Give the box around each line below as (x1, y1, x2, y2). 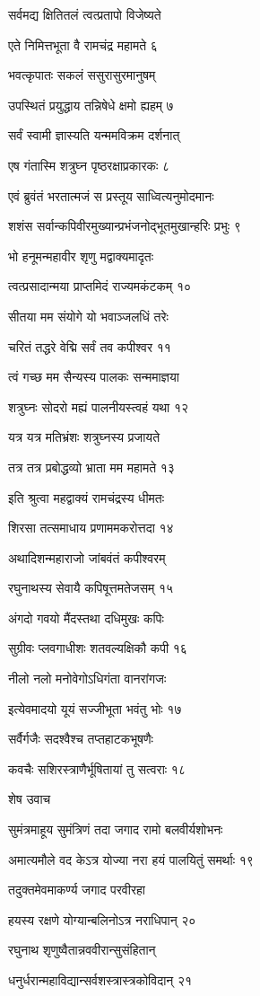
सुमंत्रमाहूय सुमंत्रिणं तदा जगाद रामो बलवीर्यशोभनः (8, 820, 223, 839)
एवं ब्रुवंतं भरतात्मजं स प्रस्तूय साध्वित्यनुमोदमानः (8, 186, 214, 205)
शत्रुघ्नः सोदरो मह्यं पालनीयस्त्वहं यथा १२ (8, 397, 189, 416)
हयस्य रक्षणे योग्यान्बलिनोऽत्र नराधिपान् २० (8, 910, 196, 929)
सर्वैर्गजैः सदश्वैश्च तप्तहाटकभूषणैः (8, 729, 153, 748)
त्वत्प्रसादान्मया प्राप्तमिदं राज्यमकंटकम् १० (8, 277, 191, 295)
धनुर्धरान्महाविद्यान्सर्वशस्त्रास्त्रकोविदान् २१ (8, 971, 193, 989)
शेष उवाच (8, 789, 51, 808)
